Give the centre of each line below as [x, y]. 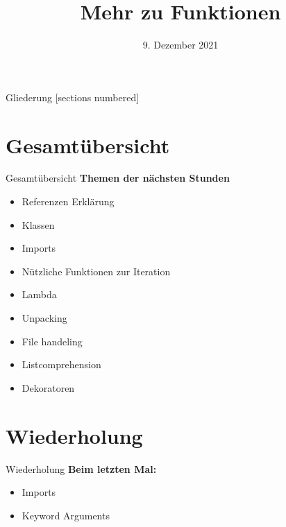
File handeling [52, 341]
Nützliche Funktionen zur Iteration [96, 271]
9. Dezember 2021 [180, 45]
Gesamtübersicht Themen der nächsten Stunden [118, 178]
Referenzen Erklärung [68, 201]
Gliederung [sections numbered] [73, 97]
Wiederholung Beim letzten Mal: [81, 468]
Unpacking [44, 318]
